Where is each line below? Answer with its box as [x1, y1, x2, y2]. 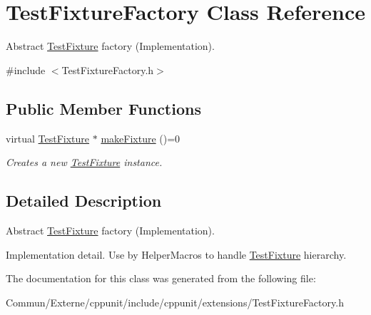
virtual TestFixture [6, 130, 90, 145]
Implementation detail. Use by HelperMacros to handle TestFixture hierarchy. [6, 247, 347, 262]
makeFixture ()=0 [101, 130, 181, 145]
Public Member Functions [6, 97, 201, 119]
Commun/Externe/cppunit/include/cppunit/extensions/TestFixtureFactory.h [6, 294, 344, 309]
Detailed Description [6, 190, 162, 212]
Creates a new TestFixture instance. [6, 155, 163, 170]
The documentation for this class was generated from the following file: [6, 271, 316, 286]
